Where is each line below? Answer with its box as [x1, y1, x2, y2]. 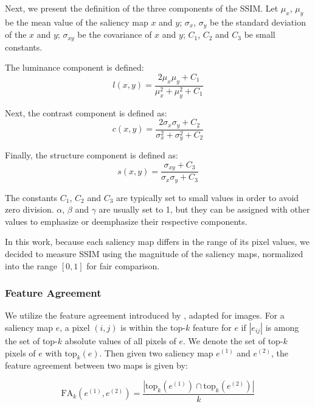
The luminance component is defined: [5, 61, 144, 74]
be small [244, 28, 275, 41]
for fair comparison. [86, 259, 160, 272]
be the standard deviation [209, 15, 306, 28]
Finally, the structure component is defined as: [5, 149, 178, 161]
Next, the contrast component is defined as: [5, 106, 167, 119]
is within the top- [120, 320, 185, 333]
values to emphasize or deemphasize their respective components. [5, 214, 247, 227]
